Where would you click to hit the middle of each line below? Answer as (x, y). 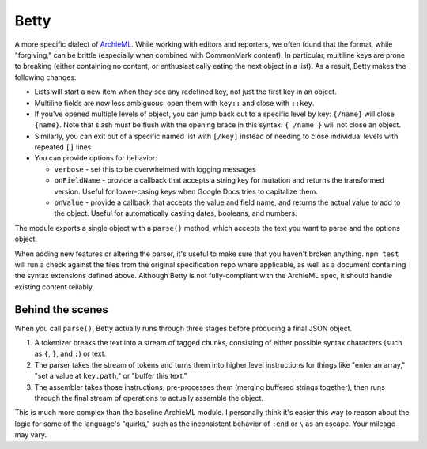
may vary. (31, 435)
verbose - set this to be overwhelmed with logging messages (155, 169)
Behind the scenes (61, 309)
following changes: (45, 77)
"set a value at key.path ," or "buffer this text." (111, 376)
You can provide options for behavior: (96, 158)
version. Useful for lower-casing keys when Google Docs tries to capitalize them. (186, 191)
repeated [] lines (63, 147)
